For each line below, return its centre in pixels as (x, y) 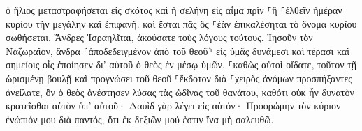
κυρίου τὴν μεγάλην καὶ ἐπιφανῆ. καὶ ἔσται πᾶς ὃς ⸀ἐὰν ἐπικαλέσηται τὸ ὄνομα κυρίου (181, 23)
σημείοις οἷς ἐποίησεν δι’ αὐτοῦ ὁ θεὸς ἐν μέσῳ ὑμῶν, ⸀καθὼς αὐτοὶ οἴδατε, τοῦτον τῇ (181, 64)
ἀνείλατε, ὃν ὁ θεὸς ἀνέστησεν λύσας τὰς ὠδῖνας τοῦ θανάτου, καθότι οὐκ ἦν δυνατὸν (180, 92)
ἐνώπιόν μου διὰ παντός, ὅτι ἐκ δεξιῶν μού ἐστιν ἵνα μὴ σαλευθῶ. (140, 119)
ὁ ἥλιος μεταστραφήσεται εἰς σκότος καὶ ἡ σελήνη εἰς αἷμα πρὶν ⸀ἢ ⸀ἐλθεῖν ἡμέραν (174, 10)
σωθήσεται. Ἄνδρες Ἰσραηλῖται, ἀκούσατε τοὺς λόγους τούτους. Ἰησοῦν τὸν (159, 37)
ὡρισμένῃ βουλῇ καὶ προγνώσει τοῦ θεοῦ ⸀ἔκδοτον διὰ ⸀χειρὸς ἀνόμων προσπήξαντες (179, 78)
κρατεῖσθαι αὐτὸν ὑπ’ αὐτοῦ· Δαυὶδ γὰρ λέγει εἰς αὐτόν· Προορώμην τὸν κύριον (173, 106)
